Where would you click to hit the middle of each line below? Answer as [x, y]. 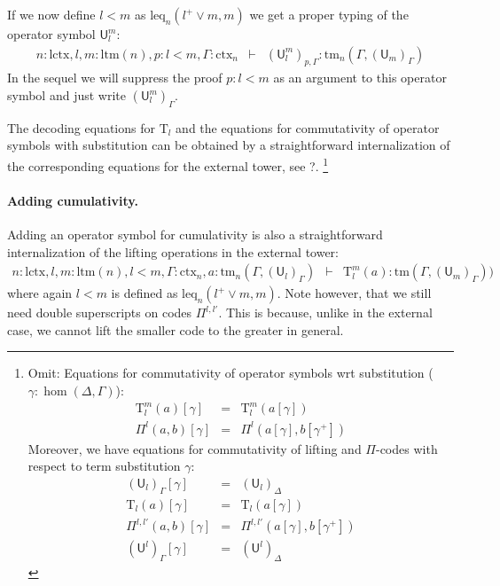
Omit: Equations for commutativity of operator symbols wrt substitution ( [230, 373]
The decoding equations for [81, 127]
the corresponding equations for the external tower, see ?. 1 [168, 164]
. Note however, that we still [354, 293]
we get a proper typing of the [329, 14]
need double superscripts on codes [100, 313]
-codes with [406, 448]
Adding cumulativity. [73, 200]
